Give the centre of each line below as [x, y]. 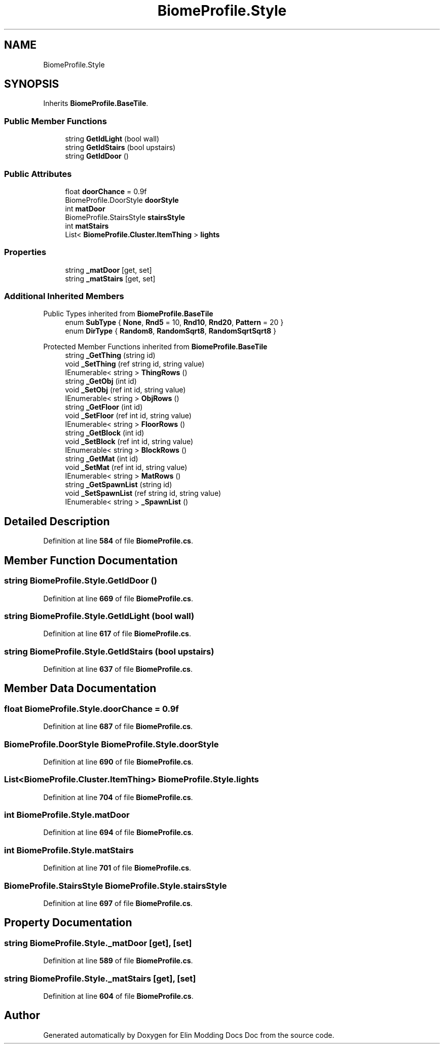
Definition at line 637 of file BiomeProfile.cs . [118, 669]
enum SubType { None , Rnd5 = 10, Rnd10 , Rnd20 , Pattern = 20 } [174, 322]
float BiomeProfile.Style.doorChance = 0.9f [91, 709]
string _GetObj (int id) [101, 381]
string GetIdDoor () [97, 156]
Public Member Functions [55, 121]
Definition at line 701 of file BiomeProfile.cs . [117, 868]
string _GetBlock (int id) [105, 433]
